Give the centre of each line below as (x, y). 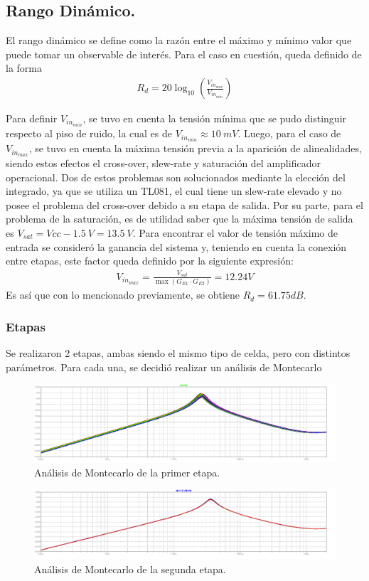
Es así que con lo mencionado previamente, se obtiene (123, 295)
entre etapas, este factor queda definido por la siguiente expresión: (150, 261)
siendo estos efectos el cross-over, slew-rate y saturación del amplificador (163, 163)
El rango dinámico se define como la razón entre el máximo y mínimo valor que (179, 40)
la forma (24, 68)
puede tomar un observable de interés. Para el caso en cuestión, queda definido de (184, 54)
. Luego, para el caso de (289, 133)
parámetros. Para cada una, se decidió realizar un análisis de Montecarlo (164, 367)
